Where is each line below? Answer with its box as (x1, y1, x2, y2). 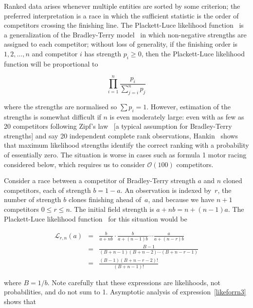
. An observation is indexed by (120, 185, 212, 195)
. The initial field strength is (70, 204, 154, 214)
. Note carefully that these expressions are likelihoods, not (47, 277, 220, 287)
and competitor (32, 48, 78, 58)
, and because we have (148, 194, 215, 205)
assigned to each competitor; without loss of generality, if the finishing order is (4, 39, 238, 49)
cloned (223, 175, 242, 186)
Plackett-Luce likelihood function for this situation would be (4, 213, 187, 223)
